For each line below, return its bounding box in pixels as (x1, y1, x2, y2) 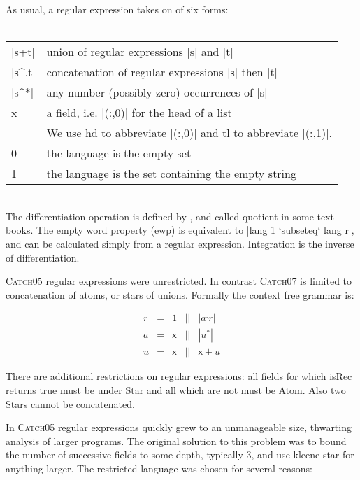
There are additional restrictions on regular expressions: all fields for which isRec (6, 369, 352, 383)
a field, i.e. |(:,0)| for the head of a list (46, 104, 232, 121)
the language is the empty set (46, 145, 192, 162)
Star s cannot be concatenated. (6, 396, 135, 411)
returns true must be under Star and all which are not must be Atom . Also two (6, 383, 346, 397)
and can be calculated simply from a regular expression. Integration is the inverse (6, 236, 354, 250)
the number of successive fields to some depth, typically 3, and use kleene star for (6, 447, 354, 462)
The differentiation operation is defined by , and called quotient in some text (6, 209, 335, 223)
